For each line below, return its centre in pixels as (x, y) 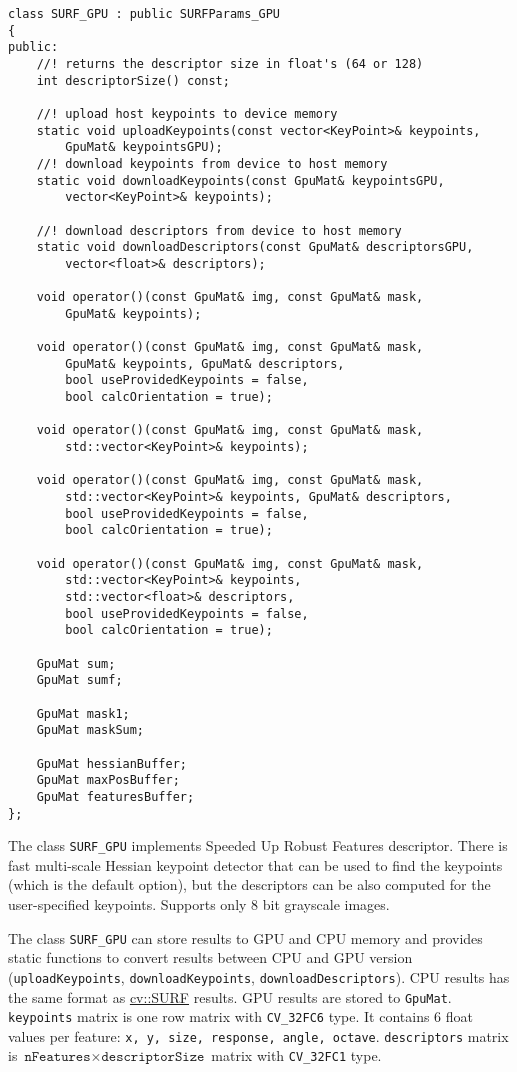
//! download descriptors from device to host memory (219, 230)
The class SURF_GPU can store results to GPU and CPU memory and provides (245, 937)
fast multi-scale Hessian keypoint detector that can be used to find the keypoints (255, 864)
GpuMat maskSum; (90, 730)
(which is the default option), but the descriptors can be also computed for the (249, 884)
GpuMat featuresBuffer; (115, 796)
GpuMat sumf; (79, 680)
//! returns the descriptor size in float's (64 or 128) (230, 63)
